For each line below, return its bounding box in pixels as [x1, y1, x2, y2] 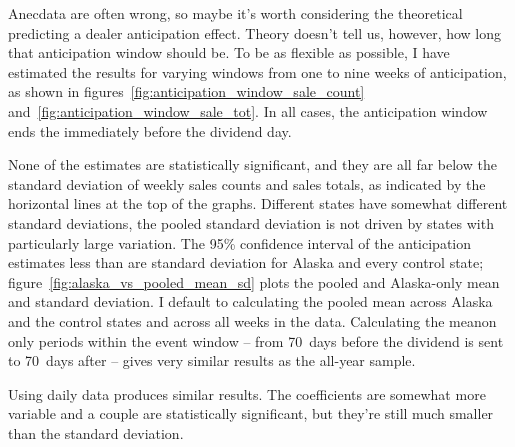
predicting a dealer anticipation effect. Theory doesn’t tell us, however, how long [8, 22, 502, 43]
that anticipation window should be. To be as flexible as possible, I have [8, 42, 450, 63]
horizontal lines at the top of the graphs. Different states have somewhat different [8, 193, 508, 214]
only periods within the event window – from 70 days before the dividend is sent [8, 330, 504, 351]
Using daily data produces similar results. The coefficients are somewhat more [8, 383, 486, 404]
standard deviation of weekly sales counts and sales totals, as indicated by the [8, 173, 486, 194]
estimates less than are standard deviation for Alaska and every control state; [8, 252, 484, 273]
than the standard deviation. [8, 422, 184, 443]
